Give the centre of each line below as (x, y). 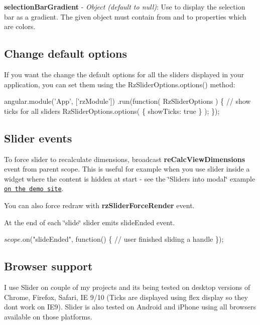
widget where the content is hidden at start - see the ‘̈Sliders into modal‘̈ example (130, 178)
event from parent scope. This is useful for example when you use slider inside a (127, 169)
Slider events (38, 138)
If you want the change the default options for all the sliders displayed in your (124, 74)
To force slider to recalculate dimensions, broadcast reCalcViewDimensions (125, 159)
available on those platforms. (48, 316)
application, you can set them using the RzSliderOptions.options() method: (120, 84)
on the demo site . (34, 188)
